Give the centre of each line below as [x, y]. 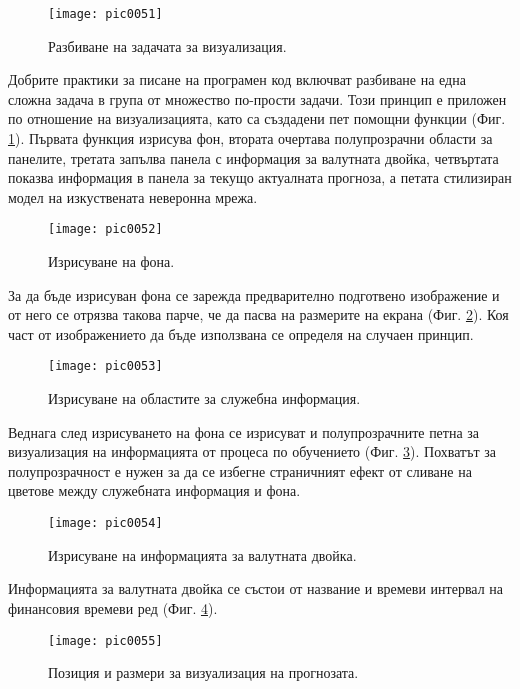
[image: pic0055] [105, 640]
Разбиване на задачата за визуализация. [167, 45]
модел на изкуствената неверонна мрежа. [133, 196]
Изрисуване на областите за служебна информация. [204, 398]
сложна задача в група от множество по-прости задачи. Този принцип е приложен [257, 98]
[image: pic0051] [105, 14]
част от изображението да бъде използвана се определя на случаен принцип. [241, 333]
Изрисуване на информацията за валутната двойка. [202, 554]
